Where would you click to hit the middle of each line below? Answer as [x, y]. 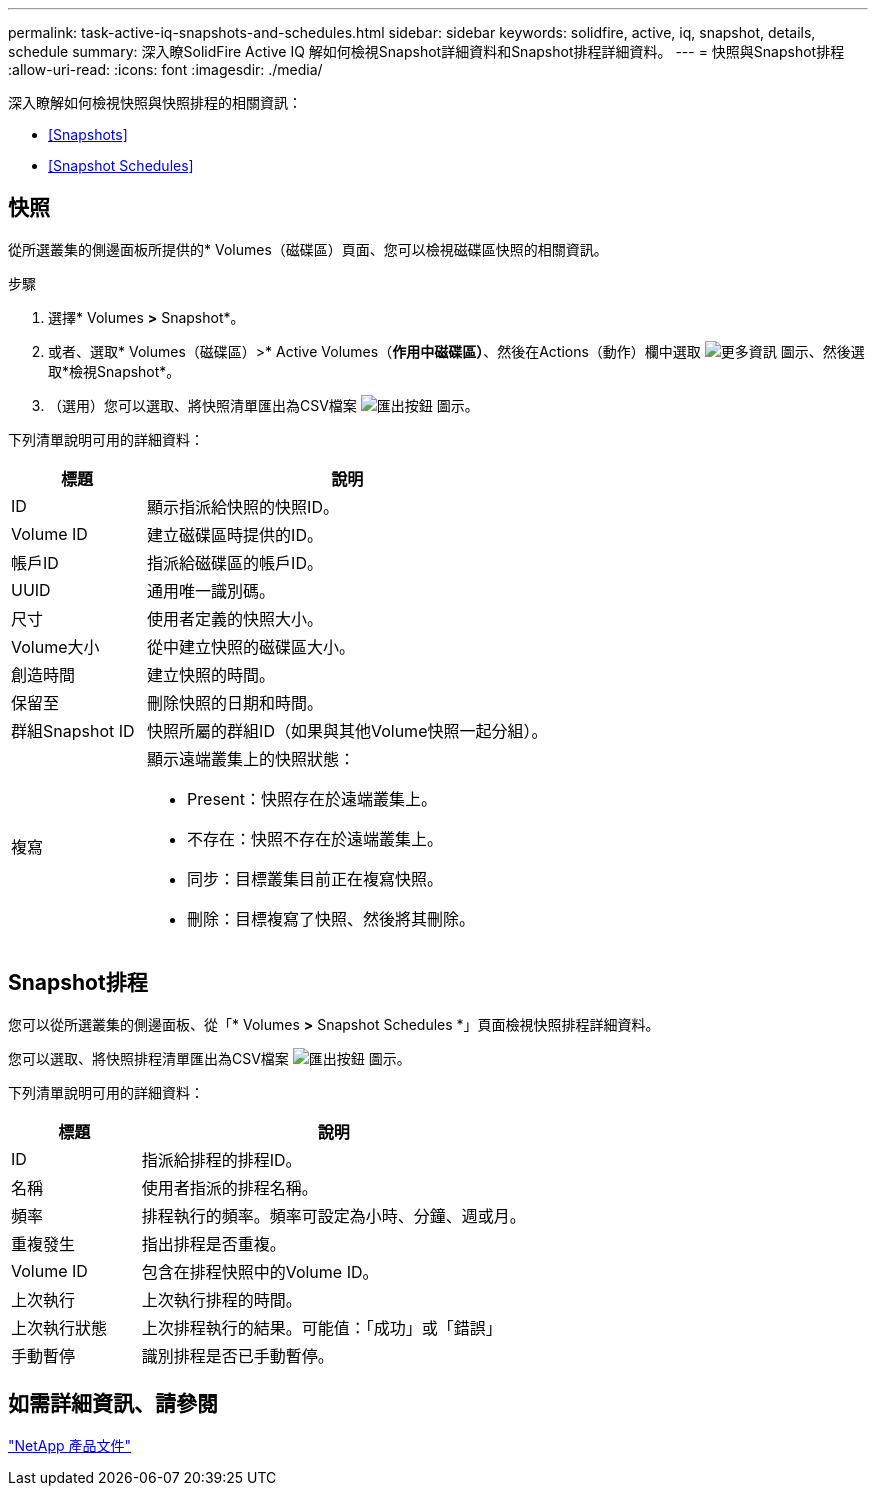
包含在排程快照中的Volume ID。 [260, 1271]
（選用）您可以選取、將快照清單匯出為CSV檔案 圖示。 [263, 405]
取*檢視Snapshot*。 [114, 371]
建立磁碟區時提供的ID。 [235, 534]
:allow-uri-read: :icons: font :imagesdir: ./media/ [165, 69]
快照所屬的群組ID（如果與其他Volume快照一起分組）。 [347, 730]
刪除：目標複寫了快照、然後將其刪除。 [331, 918]
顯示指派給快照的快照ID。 [243, 506]
